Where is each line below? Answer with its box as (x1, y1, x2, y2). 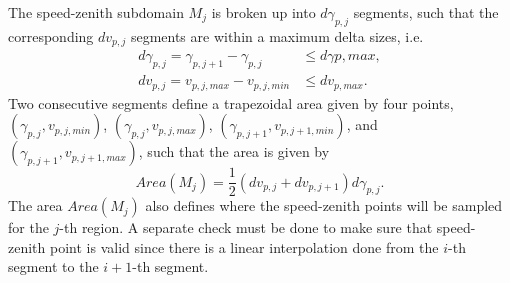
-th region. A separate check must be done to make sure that (59, 217, 433, 238)
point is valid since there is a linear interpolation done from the (49, 236, 439, 257)
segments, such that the (353, 2, 499, 22)
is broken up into (211, 2, 316, 22)
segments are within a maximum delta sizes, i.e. (130, 25, 424, 46)
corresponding (8, 25, 94, 46)
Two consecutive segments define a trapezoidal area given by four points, (8, 92, 454, 113)
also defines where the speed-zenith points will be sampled (145, 195, 503, 216)
